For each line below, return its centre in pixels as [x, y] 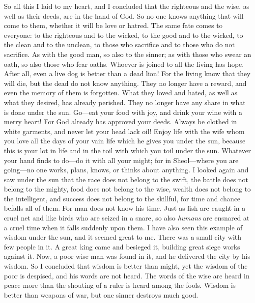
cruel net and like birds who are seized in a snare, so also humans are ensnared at [127, 218]
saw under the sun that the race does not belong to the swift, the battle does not [126, 179]
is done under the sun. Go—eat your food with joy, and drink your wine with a [123, 112]
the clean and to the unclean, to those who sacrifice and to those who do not [120, 44]
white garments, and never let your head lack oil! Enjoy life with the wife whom [124, 131]
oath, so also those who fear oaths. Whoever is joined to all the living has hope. [124, 64]
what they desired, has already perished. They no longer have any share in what [125, 102]
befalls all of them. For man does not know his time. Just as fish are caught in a [125, 208]
